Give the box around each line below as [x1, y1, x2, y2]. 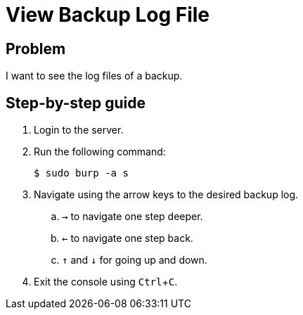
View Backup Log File [6, 3, 210, 27]
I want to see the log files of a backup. [6, 70, 183, 82]
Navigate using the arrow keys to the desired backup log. [34, 188, 299, 201]
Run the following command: [34, 146, 166, 158]
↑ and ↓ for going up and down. [62, 254, 207, 266]
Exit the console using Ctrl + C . [34, 276, 178, 288]
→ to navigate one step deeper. [62, 210, 203, 223]
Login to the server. [34, 124, 124, 136]
